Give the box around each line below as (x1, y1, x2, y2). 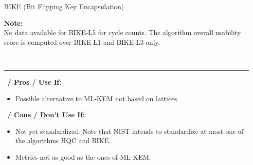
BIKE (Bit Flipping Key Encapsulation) (4, 1, 124, 11)
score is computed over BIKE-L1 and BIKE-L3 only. (4, 37, 160, 47)
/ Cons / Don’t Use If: (7, 110, 85, 120)
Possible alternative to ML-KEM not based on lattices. (15, 93, 179, 103)
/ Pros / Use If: (7, 76, 62, 87)
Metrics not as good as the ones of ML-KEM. (15, 151, 151, 162)
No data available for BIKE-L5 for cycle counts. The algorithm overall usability (4, 27, 241, 37)
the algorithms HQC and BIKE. (15, 135, 111, 146)
